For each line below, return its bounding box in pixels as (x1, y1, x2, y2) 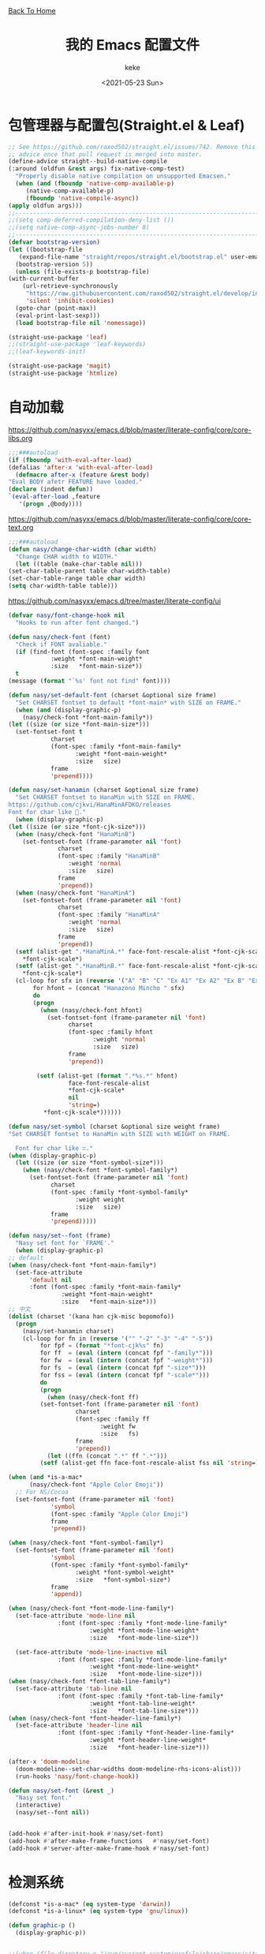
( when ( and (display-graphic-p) (15, 706, 122, 714)
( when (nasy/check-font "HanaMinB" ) (15, 830, 136, 838)
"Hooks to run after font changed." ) (15, 618, 140, 626)
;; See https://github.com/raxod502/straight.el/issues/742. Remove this (8, 143, 256, 151)
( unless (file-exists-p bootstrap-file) (15, 267, 150, 275)
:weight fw (99, 1422, 136, 1430)
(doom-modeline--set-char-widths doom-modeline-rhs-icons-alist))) (15, 1765, 242, 1773)
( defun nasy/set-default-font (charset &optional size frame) (8, 691, 217, 699)
